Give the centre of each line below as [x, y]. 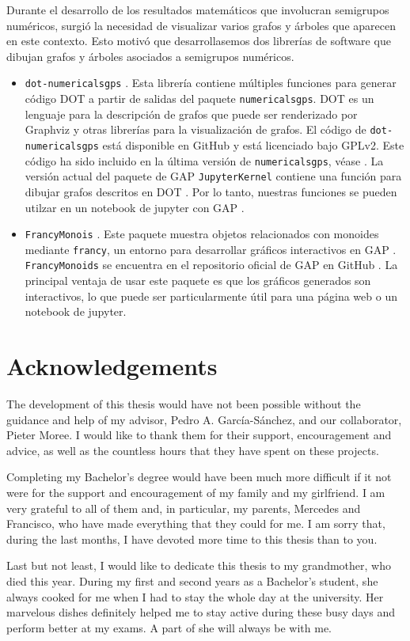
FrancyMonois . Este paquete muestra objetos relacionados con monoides [202, 234]
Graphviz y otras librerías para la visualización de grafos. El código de [196, 129]
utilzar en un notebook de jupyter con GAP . [135, 207]
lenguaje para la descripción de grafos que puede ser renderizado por [191, 114]
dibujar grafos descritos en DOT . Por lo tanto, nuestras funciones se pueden [211, 191]
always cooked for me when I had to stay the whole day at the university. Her [195, 596]
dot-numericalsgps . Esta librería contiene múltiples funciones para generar [211, 83]
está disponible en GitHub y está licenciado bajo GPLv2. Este [253, 144]
